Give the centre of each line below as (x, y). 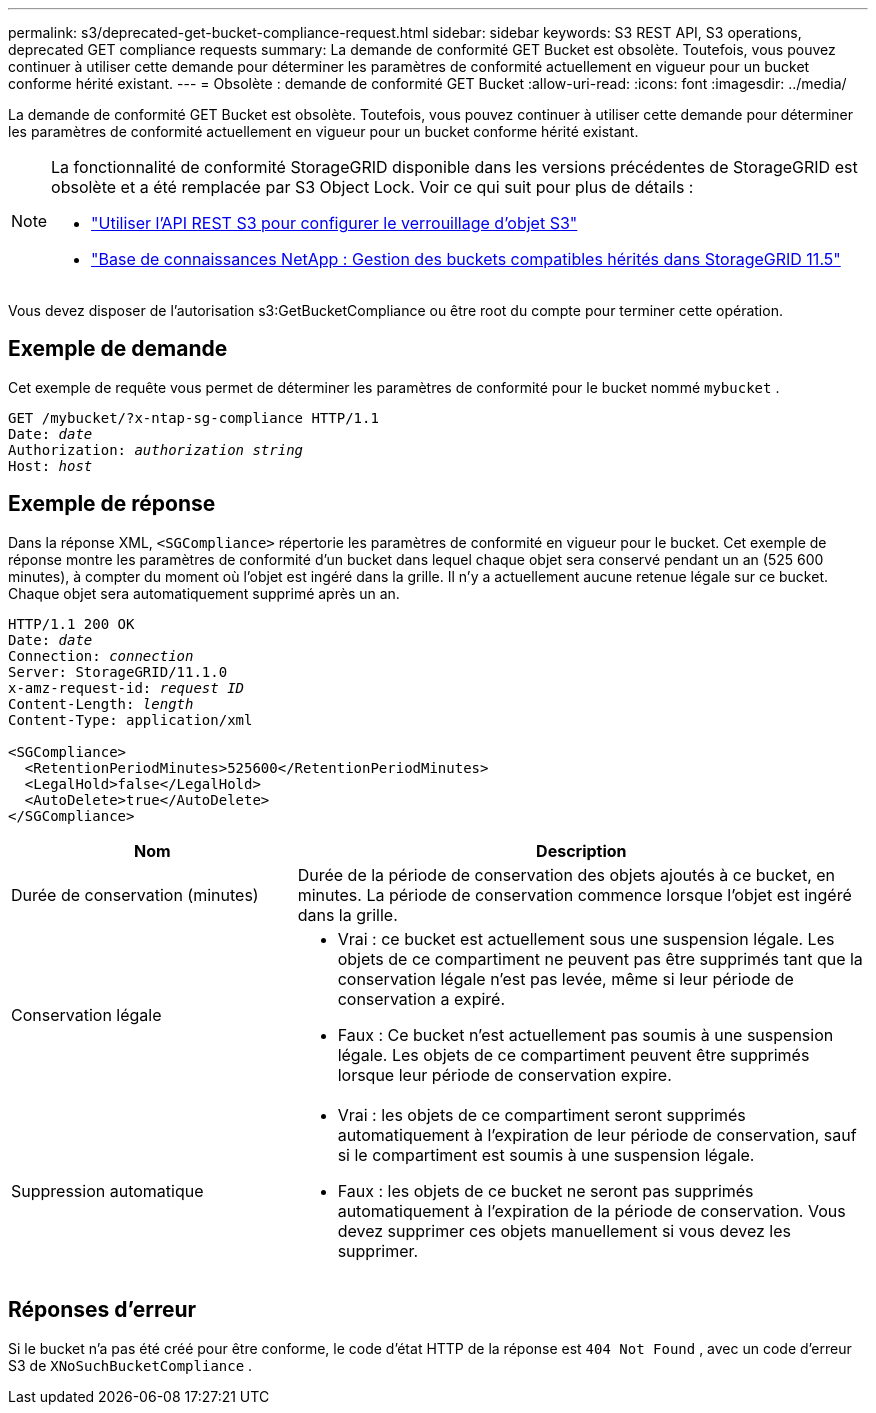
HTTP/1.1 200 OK (71, 623)
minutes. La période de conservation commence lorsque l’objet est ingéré (574, 894)
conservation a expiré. (421, 998)
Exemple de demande (118, 349)
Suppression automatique (107, 1190)
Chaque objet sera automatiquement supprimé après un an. (204, 593)
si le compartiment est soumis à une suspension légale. (546, 1154)
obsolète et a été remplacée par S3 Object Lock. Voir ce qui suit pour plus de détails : (372, 187)
